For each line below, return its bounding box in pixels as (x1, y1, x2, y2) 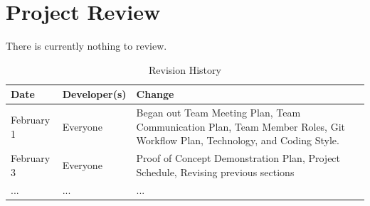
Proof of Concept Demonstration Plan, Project (136, 151, 341, 166)
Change (136, 87, 174, 102)
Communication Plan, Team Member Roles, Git (136, 119, 346, 134)
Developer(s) (62, 87, 127, 102)
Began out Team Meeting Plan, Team (136, 105, 301, 120)
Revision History (149, 62, 221, 77)
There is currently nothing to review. (6, 38, 167, 53)
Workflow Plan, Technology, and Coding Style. (136, 133, 339, 148)
